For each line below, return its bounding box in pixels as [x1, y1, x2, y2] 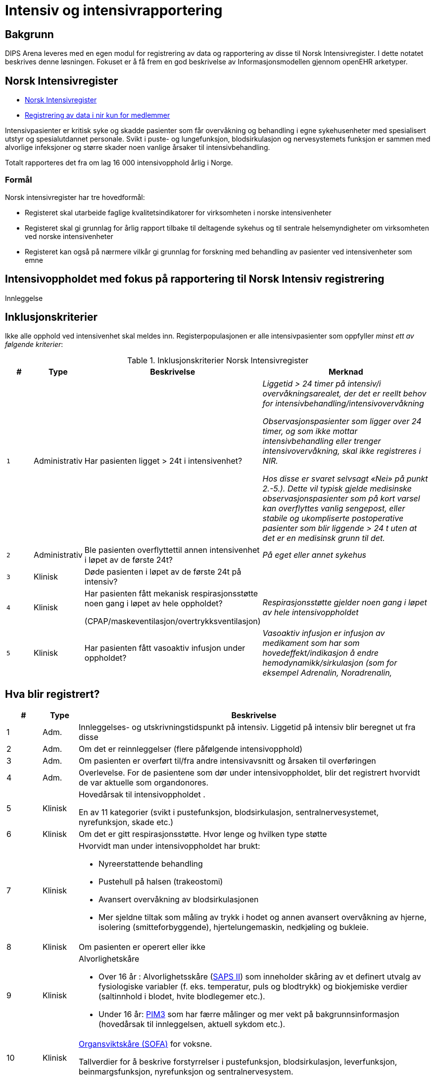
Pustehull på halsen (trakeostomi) [98, 877, 223, 887]
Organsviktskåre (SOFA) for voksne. [78, 1039, 212, 1049]
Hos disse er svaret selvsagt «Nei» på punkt [262, 474, 428, 484]
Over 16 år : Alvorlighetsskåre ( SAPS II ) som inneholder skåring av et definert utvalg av [98, 972, 421, 982]
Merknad [328, 367, 363, 377]
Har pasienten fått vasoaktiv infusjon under [84, 643, 245, 653]
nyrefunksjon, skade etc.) [78, 817, 174, 828]
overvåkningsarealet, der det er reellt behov [262, 389, 427, 399]
